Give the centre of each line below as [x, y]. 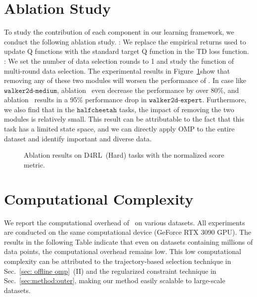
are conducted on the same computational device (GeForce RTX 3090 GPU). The [128, 232]
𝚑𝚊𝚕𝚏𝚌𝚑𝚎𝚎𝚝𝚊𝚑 [97, 110]
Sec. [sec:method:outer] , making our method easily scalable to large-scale [115, 280]
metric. [34, 164]
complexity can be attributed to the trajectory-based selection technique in [118, 261]
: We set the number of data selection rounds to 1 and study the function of [119, 61]
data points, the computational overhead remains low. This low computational [123, 251]
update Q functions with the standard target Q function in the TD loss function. [127, 51]
